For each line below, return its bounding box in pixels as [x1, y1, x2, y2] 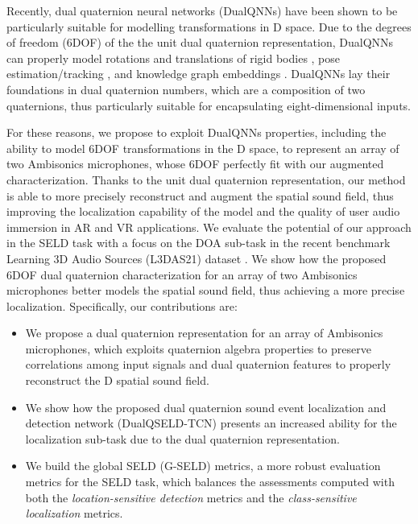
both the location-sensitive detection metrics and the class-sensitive [25, 489, 357, 505]
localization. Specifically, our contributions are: [6, 297, 238, 314]
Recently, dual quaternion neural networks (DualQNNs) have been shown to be [6, 2, 398, 19]
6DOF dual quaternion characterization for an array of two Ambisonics [6, 266, 358, 283]
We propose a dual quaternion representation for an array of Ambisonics [25, 324, 383, 341]
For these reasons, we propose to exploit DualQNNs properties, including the [6, 124, 387, 141]
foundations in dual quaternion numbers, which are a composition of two [6, 80, 366, 97]
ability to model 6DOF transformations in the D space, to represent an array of [6, 139, 399, 156]
